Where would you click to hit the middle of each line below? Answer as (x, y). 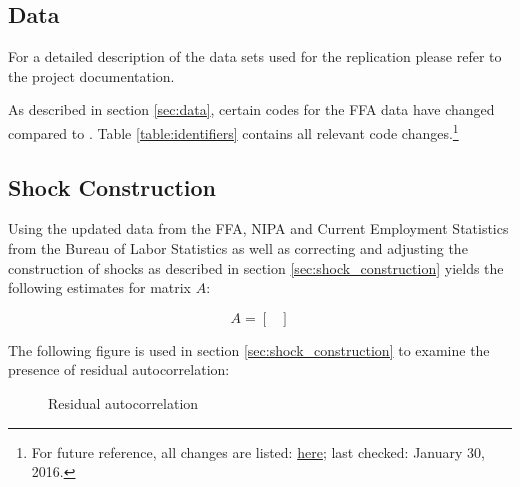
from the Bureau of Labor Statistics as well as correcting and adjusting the (238, 248)
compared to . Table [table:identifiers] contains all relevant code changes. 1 (233, 131)
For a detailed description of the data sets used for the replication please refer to (255, 56)
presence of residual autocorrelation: (119, 369)
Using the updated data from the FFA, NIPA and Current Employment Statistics (258, 228)
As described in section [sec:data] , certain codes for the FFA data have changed (251, 109)
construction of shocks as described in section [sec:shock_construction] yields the (256, 267)
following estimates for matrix (100, 287)
